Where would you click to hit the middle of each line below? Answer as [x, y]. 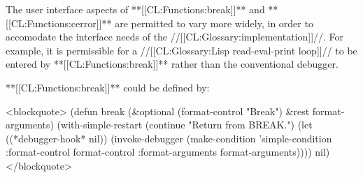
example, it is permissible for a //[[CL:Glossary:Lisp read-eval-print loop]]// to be [181, 50]
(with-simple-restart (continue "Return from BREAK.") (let [185, 125]
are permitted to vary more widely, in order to [214, 23]
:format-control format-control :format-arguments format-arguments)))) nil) [168, 152]
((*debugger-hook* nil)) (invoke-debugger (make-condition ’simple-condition [169, 138]
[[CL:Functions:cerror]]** [59, 23]
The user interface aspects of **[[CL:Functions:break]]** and [135, 9]
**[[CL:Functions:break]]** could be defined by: [108, 87]
